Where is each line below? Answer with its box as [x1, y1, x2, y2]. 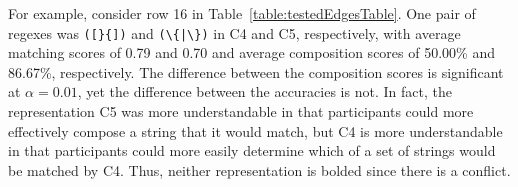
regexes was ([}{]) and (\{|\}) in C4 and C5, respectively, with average [8, 22, 461, 43]
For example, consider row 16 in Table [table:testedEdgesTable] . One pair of [8, 3, 476, 23]
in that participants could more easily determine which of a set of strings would [8, 140, 496, 161]
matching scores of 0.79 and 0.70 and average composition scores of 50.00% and [8, 42, 495, 63]
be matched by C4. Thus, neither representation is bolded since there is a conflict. [8, 159, 511, 180]
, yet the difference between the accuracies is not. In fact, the [77, 81, 452, 102]
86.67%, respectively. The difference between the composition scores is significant [8, 61, 504, 82]
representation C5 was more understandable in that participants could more [8, 101, 474, 122]
